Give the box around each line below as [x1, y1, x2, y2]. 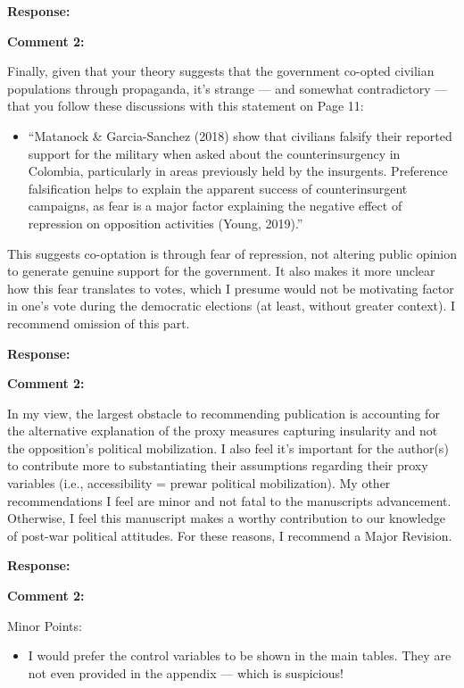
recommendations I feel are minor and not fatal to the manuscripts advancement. [7, 491, 452, 510]
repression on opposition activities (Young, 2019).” [28, 213, 303, 232]
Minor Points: [7, 616, 82, 634]
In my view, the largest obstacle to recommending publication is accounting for [7, 403, 440, 422]
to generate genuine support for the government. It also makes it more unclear [7, 261, 435, 280]
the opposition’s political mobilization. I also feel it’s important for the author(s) [7, 438, 449, 457]
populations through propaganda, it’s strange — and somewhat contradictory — [7, 79, 448, 97]
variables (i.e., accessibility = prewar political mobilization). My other [7, 474, 391, 493]
